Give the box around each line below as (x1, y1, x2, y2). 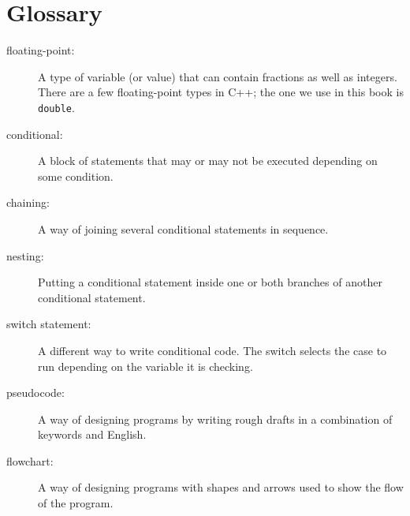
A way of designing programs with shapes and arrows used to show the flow (38, 479, 404, 495)
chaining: (6, 194, 50, 211)
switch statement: (6, 316, 91, 332)
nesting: (6, 247, 44, 264)
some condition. (38, 167, 114, 184)
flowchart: (6, 452, 54, 469)
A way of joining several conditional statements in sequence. (38, 220, 329, 237)
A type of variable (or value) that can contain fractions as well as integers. (38, 68, 397, 84)
